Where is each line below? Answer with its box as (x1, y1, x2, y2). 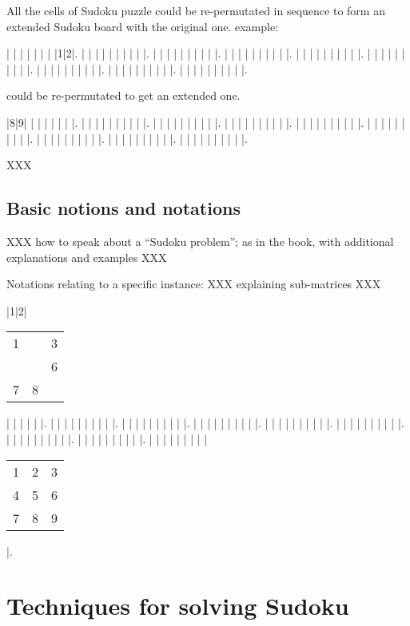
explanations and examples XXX (6, 248, 167, 265)
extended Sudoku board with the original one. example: (6, 18, 279, 34)
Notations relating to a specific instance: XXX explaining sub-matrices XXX (6, 275, 381, 292)
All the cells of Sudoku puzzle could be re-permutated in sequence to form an (6, 2, 385, 18)
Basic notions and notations (6, 196, 241, 220)
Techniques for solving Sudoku (6, 589, 349, 622)
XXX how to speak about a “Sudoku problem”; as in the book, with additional (6, 232, 394, 249)
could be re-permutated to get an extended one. (6, 87, 241, 104)
